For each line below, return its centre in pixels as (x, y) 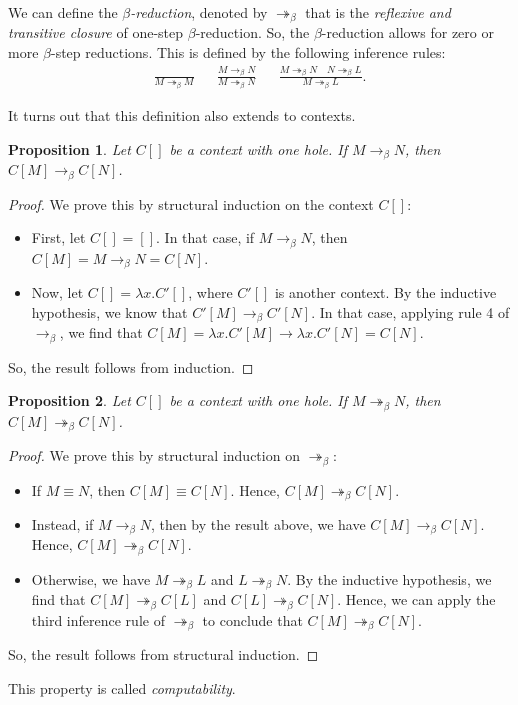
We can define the (63, 12)
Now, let (57, 292)
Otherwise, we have (91, 578)
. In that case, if (205, 237)
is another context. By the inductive (385, 292)
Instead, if (62, 524)
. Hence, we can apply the (416, 599)
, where (210, 292)
